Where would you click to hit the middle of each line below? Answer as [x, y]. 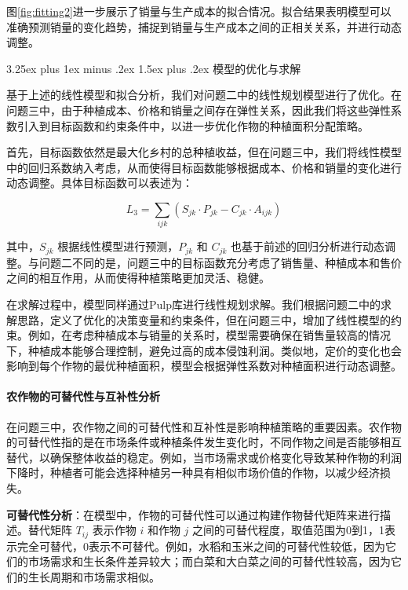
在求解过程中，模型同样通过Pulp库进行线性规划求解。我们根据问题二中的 [193, 304]
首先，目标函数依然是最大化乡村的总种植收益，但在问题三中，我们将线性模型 [204, 152]
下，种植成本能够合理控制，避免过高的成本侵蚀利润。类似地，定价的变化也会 [204, 350]
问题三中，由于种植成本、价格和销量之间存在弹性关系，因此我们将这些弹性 [199, 110]
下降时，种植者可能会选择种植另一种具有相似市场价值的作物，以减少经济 [193, 473]
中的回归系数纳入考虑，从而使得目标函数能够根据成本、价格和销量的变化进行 [204, 167]
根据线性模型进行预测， [118, 246]
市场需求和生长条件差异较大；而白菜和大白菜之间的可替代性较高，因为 [209, 561]
